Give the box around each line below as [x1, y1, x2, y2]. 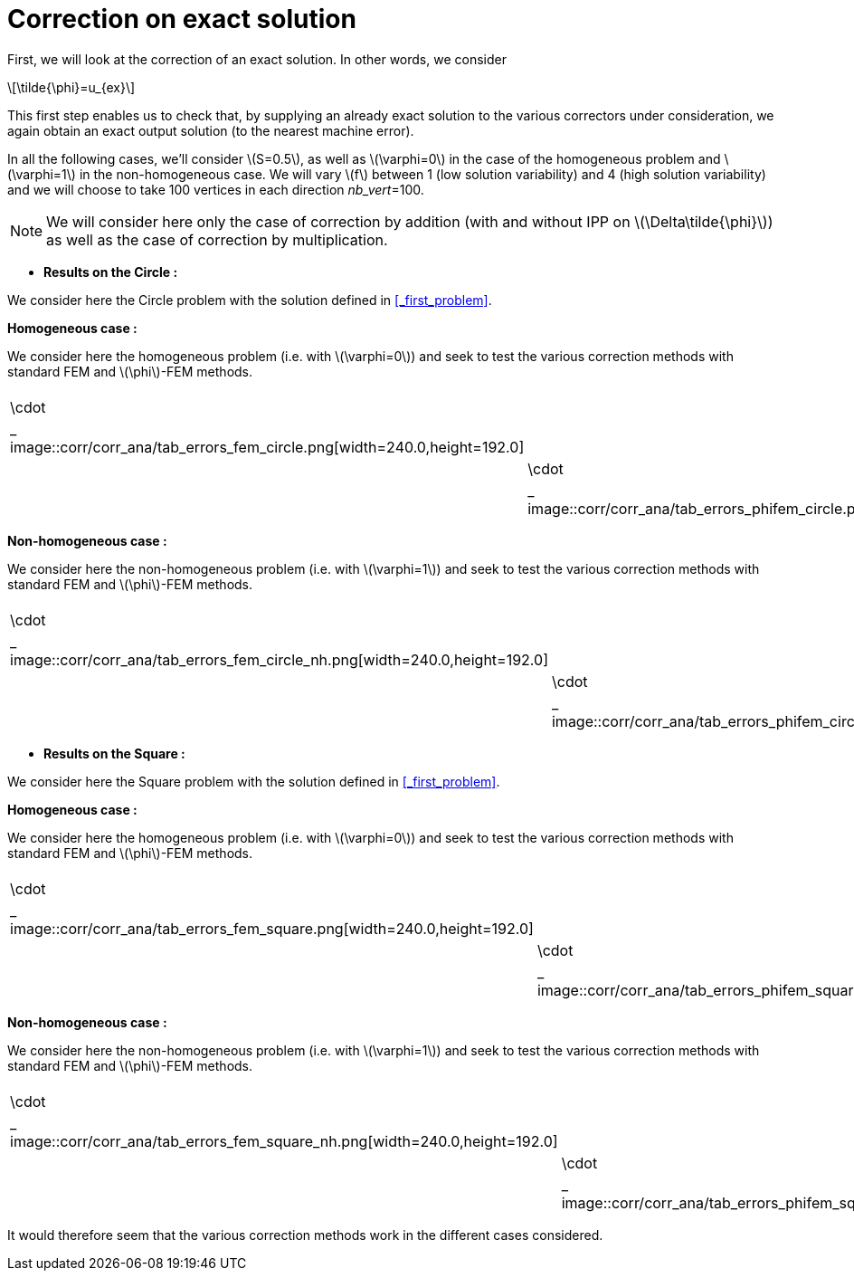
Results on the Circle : [43, 263, 178, 280]
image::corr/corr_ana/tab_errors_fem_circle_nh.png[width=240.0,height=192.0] [10, 650, 548, 669]
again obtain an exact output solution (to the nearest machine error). [7, 122, 414, 138]
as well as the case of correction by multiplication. [46, 230, 388, 249]
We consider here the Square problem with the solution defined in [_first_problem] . [7, 773, 500, 789]
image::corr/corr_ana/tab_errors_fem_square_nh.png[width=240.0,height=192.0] [10, 1131, 558, 1150]
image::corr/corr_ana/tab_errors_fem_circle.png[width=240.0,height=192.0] [10, 437, 525, 456]
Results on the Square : [43, 745, 185, 761]
